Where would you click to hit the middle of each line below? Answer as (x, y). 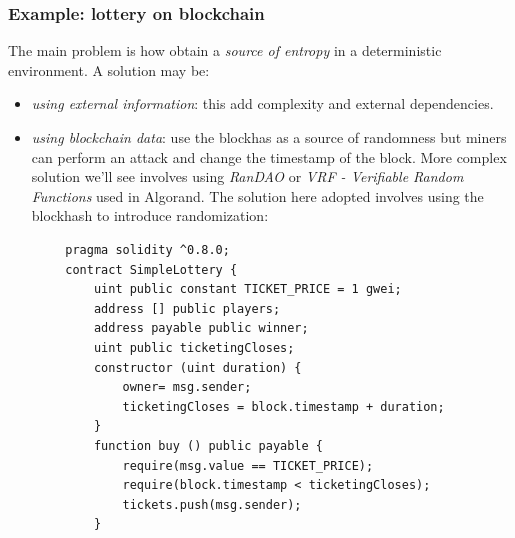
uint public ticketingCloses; (194, 347)
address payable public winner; (201, 328)
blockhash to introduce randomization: (150, 215)
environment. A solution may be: (109, 69)
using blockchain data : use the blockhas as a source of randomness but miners (269, 137)
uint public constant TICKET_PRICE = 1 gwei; (247, 289)
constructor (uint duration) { (197, 367)
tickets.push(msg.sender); (212, 504)
